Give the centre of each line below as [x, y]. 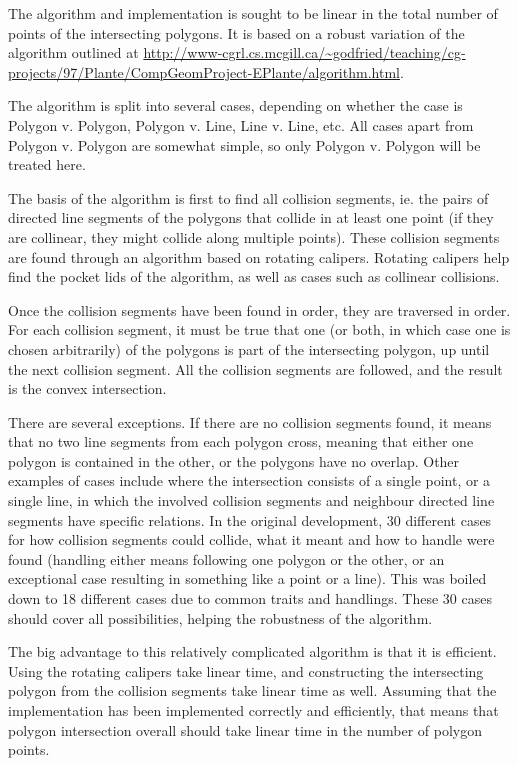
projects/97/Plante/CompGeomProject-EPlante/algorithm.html [204, 71]
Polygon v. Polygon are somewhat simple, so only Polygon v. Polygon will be [244, 144]
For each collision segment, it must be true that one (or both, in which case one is [259, 329]
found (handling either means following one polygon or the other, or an [226, 558]
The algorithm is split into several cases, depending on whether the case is [235, 105]
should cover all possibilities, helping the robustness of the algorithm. [220, 617]
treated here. [47, 164]
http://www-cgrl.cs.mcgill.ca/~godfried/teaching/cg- [304, 52]
